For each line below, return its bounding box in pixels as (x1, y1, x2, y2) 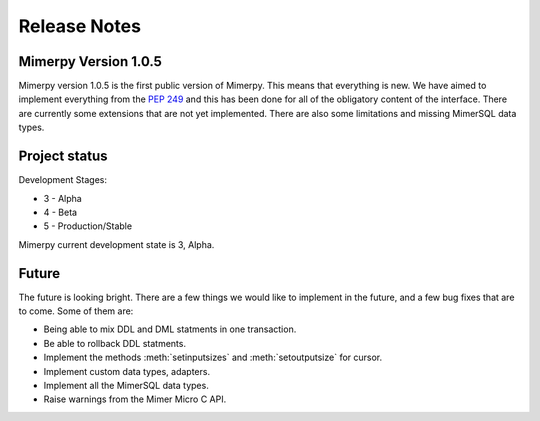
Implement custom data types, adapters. (43, 365, 210, 377)
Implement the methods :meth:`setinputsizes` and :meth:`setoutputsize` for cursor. (43, 351, 383, 364)
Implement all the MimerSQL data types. (43, 379, 209, 391)
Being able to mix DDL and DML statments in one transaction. (43, 323, 297, 335)
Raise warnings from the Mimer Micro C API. (43, 393, 227, 405)
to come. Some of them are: (18, 305, 134, 317)
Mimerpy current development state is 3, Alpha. (18, 238, 215, 250)
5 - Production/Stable (43, 220, 133, 232)
